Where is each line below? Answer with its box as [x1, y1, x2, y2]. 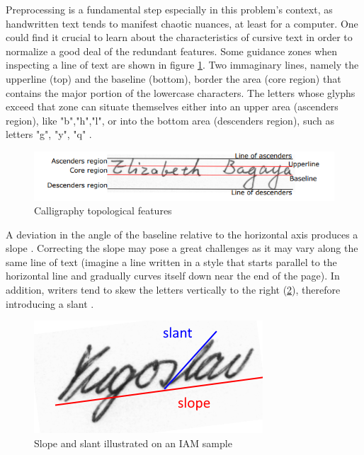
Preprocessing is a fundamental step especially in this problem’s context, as [6, 2, 333, 16]
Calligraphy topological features [34, 203, 172, 218]
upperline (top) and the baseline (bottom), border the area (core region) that [6, 71, 341, 86]
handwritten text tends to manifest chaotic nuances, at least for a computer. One [6, 16, 358, 30]
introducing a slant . [6, 296, 94, 311]
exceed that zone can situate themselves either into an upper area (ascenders [6, 99, 339, 114]
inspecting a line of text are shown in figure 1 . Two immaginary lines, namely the [6, 57, 359, 72]
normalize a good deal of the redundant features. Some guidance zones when [6, 43, 338, 58]
